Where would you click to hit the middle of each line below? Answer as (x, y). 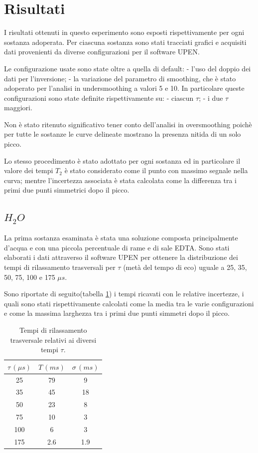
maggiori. (18, 108)
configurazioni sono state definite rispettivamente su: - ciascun (99, 98)
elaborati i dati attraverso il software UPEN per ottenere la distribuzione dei (121, 257)
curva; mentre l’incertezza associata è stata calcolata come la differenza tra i (120, 180)
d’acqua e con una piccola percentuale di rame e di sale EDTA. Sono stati (117, 247)
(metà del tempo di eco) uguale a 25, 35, (185, 267)
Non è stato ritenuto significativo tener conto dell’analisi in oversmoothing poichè (128, 124)
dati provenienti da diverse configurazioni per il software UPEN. (102, 52)
